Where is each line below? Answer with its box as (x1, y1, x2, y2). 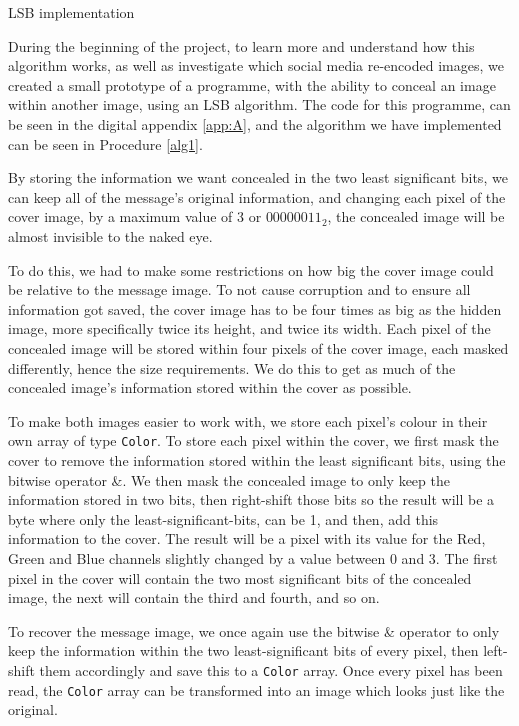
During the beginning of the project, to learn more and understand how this (8, 35, 475, 56)
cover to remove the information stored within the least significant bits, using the (8, 449, 506, 470)
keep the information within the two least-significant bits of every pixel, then (8, 640, 479, 661)
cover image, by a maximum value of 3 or (8, 206, 262, 227)
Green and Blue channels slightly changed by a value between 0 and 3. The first (8, 547, 498, 568)
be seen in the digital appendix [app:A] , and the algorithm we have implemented (8, 113, 502, 134)
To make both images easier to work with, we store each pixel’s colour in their (8, 410, 488, 431)
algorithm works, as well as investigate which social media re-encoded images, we (8, 55, 504, 76)
